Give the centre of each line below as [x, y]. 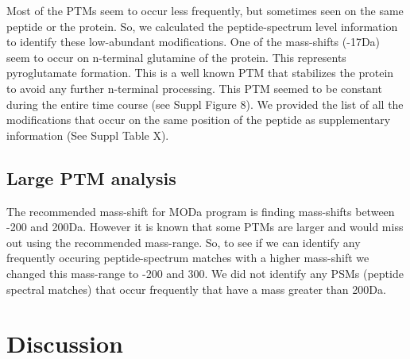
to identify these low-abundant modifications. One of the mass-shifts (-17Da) [193, 42]
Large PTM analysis [91, 178]
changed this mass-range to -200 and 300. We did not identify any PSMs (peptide [205, 273]
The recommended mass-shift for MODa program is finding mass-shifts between [201, 211]
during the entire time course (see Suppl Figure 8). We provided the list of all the [205, 104]
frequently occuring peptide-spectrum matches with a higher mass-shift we [188, 258]
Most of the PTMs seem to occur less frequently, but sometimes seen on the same [205, 10]
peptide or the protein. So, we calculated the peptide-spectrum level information [202, 26]
